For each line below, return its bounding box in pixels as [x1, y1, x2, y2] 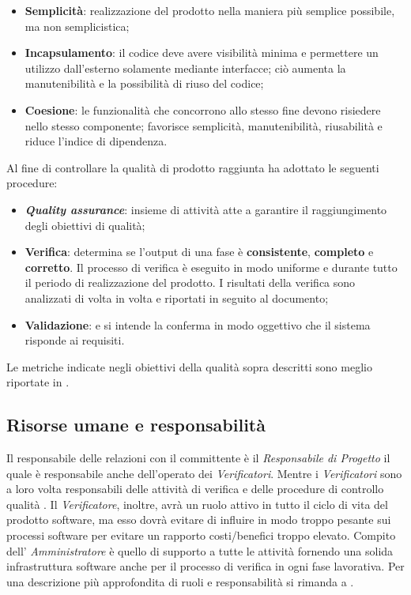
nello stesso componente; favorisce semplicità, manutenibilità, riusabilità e [25, 117, 383, 134]
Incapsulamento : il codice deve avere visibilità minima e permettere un [25, 44, 379, 61]
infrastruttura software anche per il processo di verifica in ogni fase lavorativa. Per [6, 558, 405, 574]
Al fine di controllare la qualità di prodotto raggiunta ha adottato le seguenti [6, 159, 379, 175]
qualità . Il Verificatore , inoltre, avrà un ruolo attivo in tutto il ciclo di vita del [6, 495, 388, 512]
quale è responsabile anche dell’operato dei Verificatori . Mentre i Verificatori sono [6, 465, 402, 481]
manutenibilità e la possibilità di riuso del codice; [25, 75, 264, 92]
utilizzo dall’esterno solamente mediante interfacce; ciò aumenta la [25, 59, 346, 76]
